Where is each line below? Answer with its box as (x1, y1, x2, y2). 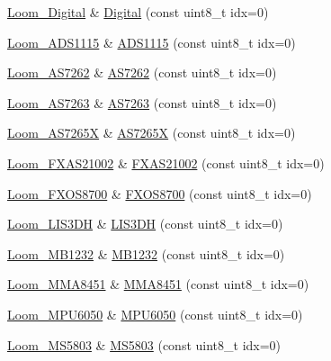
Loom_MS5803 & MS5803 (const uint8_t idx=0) (7, 335, 282, 354)
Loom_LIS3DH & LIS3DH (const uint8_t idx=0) (7, 214, 283, 233)
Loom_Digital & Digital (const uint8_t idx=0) (7, 3, 269, 21)
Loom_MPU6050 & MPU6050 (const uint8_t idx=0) (7, 304, 303, 323)
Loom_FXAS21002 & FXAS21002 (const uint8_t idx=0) (7, 153, 325, 172)
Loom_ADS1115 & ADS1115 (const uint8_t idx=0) (7, 32, 296, 51)
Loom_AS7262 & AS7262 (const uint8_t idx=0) (7, 63, 277, 82)
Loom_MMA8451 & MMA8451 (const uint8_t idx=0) (7, 275, 309, 293)
